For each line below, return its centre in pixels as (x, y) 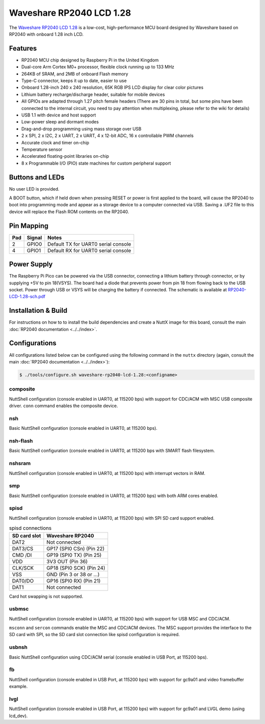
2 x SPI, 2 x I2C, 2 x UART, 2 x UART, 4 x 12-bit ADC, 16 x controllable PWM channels (107, 136)
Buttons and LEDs (37, 177)
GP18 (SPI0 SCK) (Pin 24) (76, 568)
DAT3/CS (23, 549)
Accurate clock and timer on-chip (55, 142)
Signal (34, 237)
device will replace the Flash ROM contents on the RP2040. (69, 212)
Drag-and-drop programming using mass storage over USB (81, 129)
